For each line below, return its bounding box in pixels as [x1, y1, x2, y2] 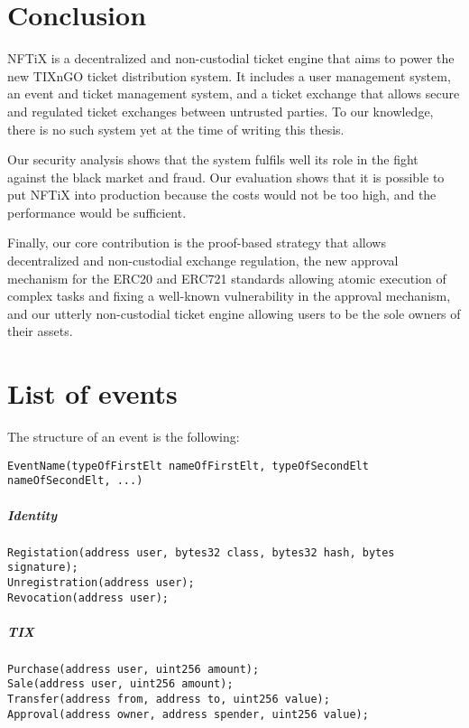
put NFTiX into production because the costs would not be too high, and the [7, 185, 437, 204]
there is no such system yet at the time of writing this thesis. [7, 119, 345, 138]
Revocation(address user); [7, 591, 169, 604]
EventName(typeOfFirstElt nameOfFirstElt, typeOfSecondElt [7, 459, 369, 472]
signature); [7, 561, 78, 574]
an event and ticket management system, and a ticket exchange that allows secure [7, 84, 460, 103]
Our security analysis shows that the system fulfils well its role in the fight [7, 150, 418, 169]
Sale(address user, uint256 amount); [7, 677, 234, 691]
